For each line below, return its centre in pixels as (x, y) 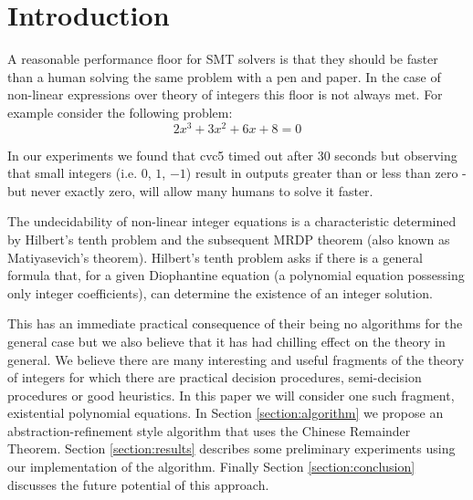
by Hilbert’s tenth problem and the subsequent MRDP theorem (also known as (229, 239)
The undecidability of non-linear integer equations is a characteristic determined (232, 221)
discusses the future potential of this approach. (138, 484)
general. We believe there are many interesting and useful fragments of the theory (236, 359)
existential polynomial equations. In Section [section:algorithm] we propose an (226, 413)
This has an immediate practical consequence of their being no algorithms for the (235, 323)
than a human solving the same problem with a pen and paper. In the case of (224, 76)
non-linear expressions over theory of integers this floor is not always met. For (225, 94)
